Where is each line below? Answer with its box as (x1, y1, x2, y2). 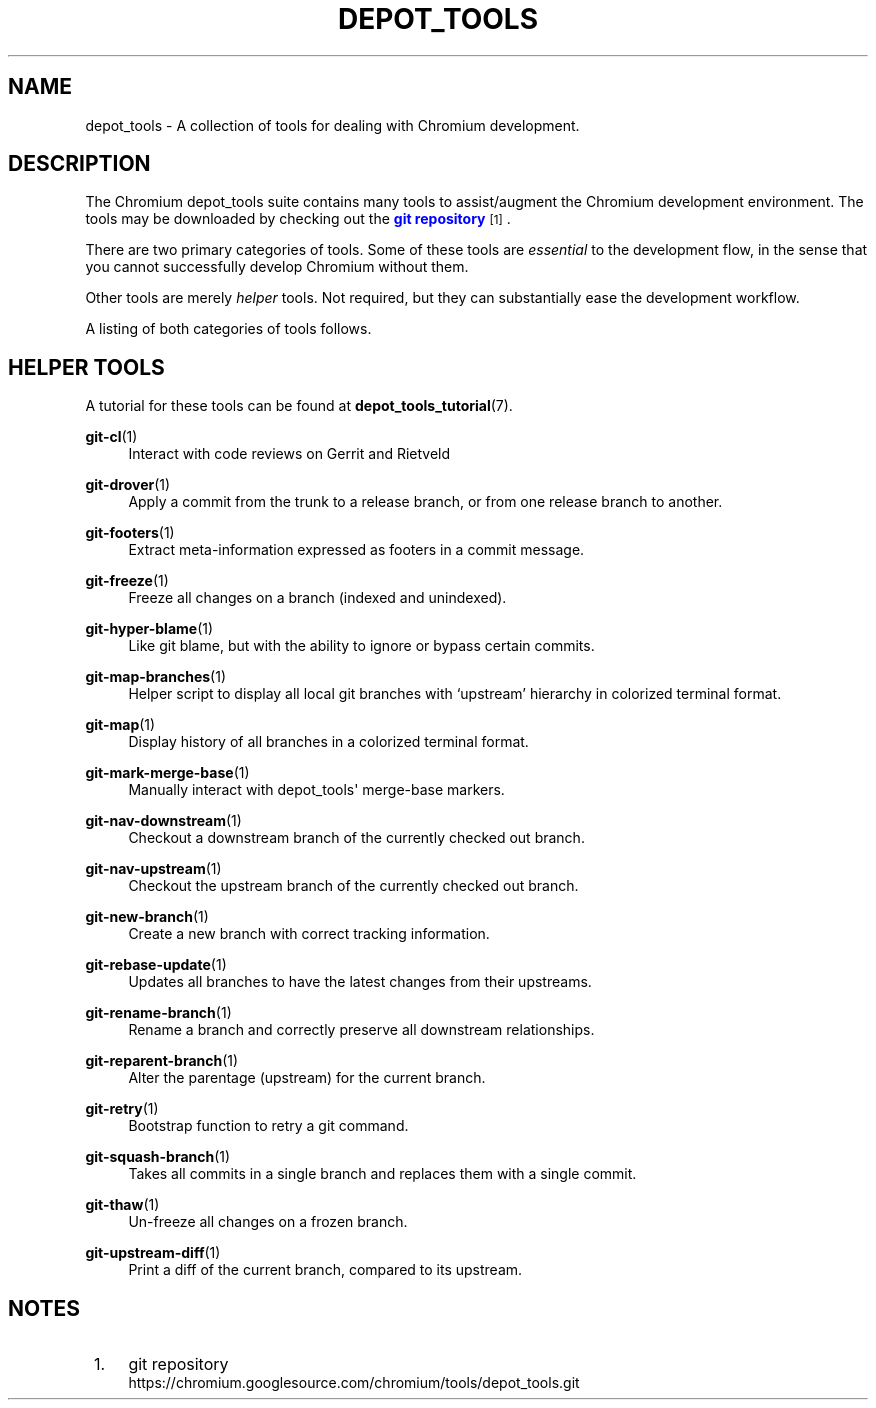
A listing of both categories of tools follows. (85, 320, 372, 338)
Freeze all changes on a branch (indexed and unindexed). (128, 589, 507, 607)
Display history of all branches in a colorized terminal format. (128, 733, 529, 751)
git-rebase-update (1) (85, 956, 227, 974)
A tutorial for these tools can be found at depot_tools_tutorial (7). (85, 397, 513, 415)
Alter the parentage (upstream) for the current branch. (128, 1069, 486, 1087)
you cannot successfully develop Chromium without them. (85, 258, 469, 276)
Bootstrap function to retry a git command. (128, 1117, 409, 1135)
